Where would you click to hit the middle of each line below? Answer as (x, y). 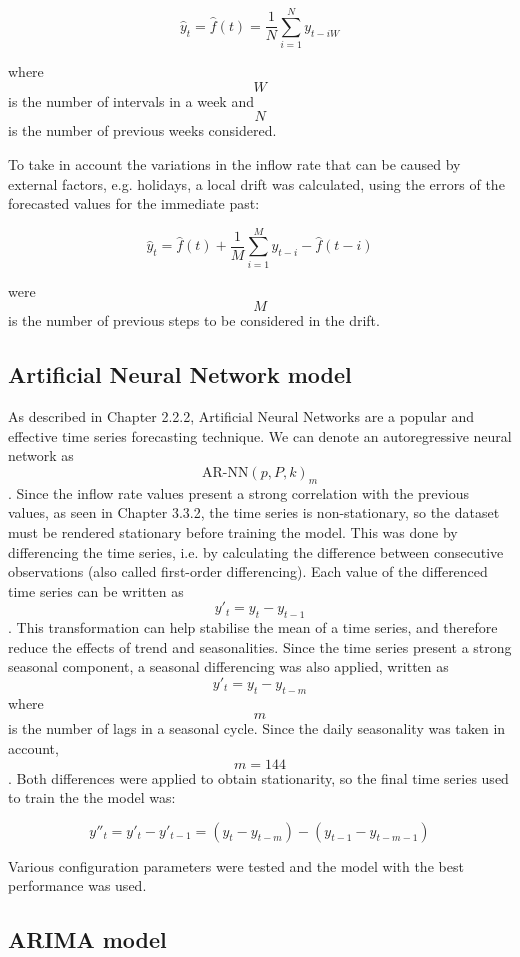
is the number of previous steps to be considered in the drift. (194, 320)
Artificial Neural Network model (180, 374)
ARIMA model (87, 939)
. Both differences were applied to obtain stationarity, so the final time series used (258, 777)
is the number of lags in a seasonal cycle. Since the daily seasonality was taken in (257, 728)
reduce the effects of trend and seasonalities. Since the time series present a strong (260, 646)
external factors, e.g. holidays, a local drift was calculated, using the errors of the (256, 183)
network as (41, 455)
